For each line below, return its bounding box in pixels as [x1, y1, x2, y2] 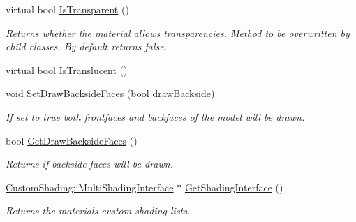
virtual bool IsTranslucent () [6, 62, 128, 77]
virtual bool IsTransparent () [6, 2, 129, 16]
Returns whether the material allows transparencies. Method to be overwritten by [6, 25, 350, 40]
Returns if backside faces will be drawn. [6, 156, 173, 171]
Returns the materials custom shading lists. [6, 203, 191, 218]
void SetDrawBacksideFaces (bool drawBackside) [6, 86, 215, 101]
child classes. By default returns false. [6, 39, 168, 54]
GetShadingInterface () [184, 179, 283, 194]
